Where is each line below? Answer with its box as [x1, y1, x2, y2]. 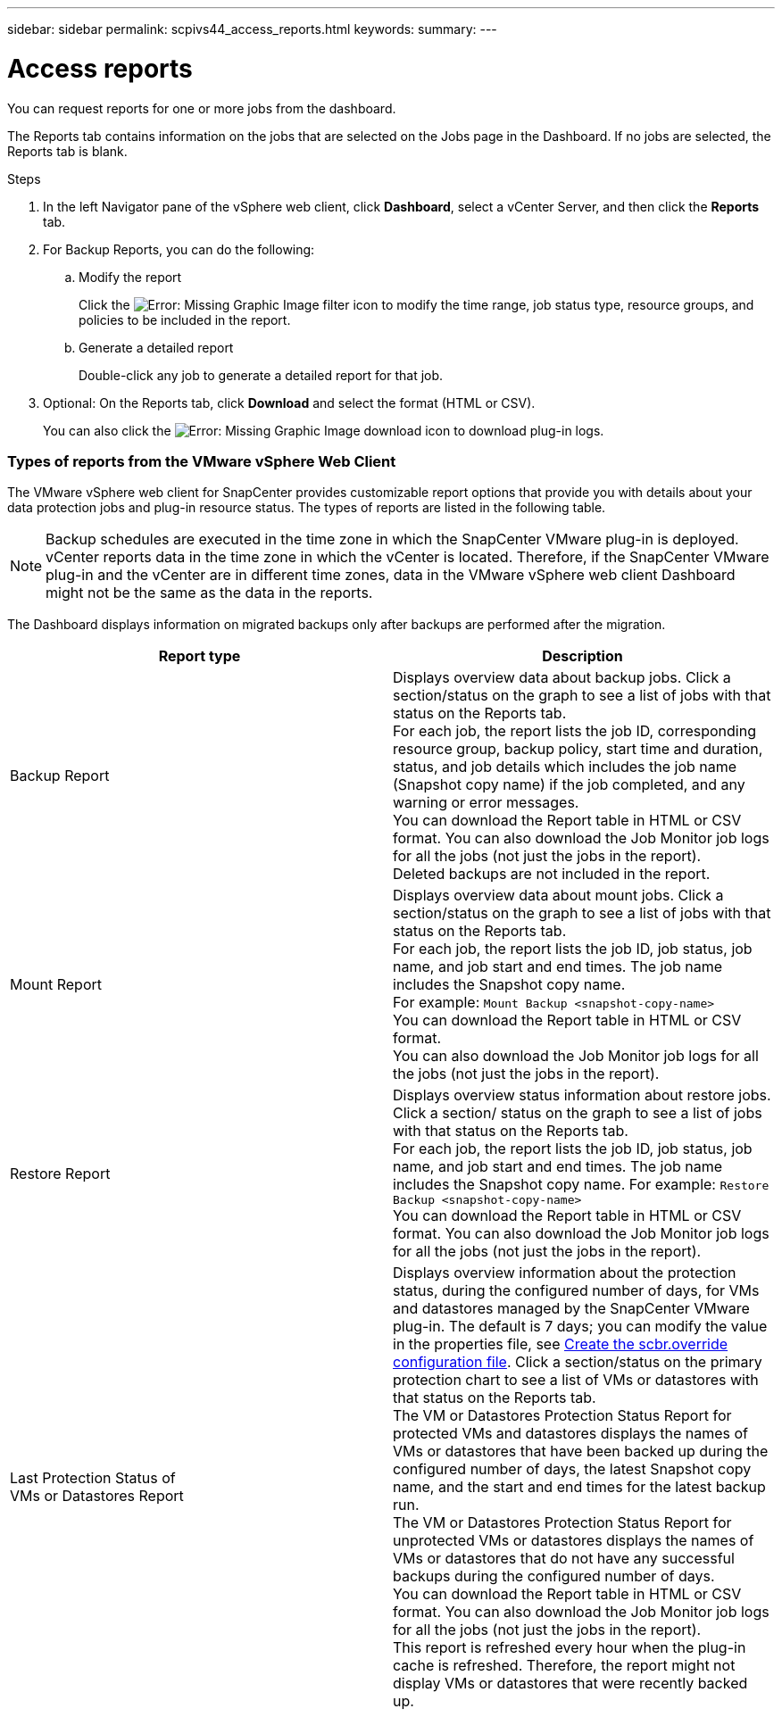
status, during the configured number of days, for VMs [393, 1282, 760, 1300]
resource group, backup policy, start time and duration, [393, 740, 763, 759]
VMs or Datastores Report [10, 1487, 184, 1505]
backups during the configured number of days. [393, 1567, 715, 1586]
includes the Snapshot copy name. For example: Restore [393, 1175, 770, 1194]
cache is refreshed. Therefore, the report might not [393, 1656, 736, 1675]
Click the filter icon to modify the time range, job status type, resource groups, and [79, 296, 754, 312]
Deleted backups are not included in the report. [393, 865, 711, 883]
